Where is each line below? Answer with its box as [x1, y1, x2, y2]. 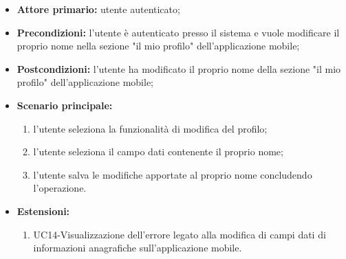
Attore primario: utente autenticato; [17, 2, 180, 16]
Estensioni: [17, 203, 70, 218]
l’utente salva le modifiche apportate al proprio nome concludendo [33, 167, 312, 181]
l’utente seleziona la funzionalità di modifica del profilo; [33, 121, 268, 135]
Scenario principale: [17, 98, 113, 112]
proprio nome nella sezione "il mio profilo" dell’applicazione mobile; [17, 38, 300, 53]
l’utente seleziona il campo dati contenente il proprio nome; [33, 144, 283, 159]
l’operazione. [33, 181, 87, 195]
